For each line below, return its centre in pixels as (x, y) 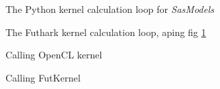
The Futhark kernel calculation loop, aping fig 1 (106, 32)
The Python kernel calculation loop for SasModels (110, 9)
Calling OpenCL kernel (54, 55)
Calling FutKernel (43, 77)
